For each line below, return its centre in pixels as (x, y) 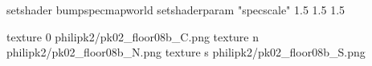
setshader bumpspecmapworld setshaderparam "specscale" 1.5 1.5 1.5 (176, 10)
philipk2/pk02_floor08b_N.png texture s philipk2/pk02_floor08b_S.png (186, 52)
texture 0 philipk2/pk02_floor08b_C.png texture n (133, 36)
